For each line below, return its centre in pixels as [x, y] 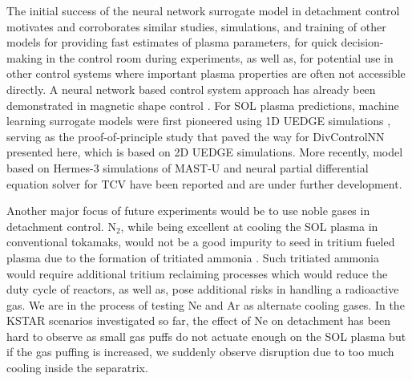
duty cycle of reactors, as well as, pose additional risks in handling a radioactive [203, 289]
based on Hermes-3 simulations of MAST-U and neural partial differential [188, 167]
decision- [362, 42]
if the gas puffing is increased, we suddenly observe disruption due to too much [200, 352]
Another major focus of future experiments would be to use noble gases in [188, 211]
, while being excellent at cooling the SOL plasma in [249, 226]
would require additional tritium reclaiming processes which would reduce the [197, 273]
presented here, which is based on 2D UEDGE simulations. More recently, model [205, 152]
